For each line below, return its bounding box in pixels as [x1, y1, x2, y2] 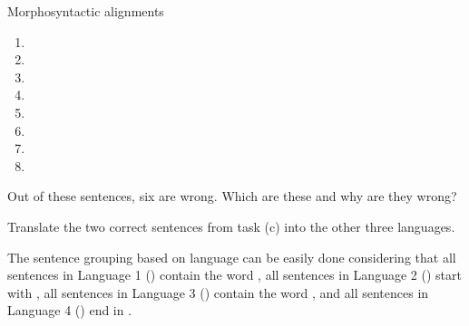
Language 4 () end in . [7, 301, 132, 320]
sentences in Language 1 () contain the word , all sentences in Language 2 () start [7, 265, 462, 284]
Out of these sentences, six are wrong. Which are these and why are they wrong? [7, 187, 457, 206]
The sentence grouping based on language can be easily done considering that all [7, 247, 456, 266]
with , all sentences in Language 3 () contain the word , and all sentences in [7, 283, 429, 302]
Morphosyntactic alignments [7, 2, 164, 20]
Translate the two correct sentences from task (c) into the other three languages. [7, 216, 455, 235]
